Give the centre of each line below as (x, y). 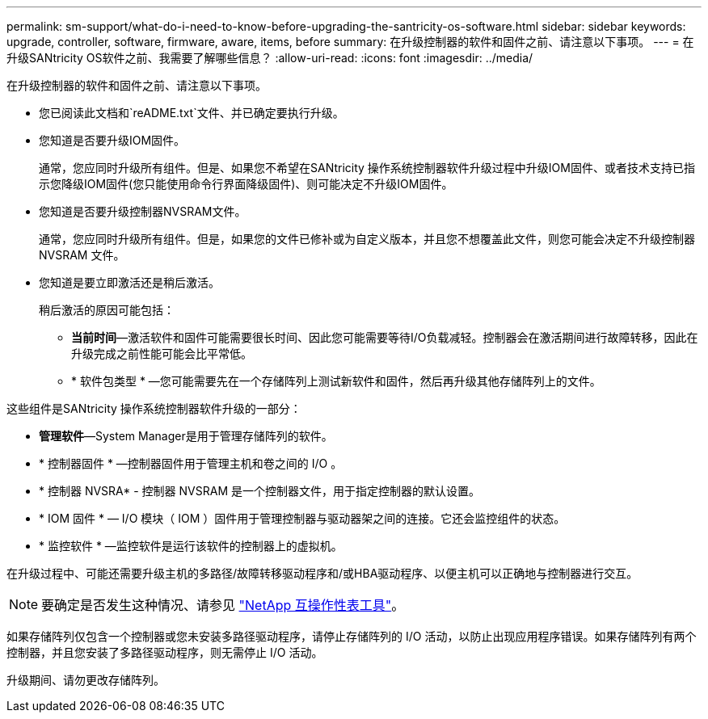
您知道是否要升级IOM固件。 (112, 140)
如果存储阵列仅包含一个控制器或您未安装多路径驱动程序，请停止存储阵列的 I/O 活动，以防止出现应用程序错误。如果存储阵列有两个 (352, 636)
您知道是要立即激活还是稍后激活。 (129, 282)
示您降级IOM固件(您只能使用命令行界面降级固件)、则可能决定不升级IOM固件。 (246, 184)
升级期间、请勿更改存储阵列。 (86, 680)
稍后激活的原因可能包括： (107, 310)
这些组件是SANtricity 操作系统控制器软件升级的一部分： (154, 408)
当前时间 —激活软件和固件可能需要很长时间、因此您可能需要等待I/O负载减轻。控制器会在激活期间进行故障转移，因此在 (385, 337)
